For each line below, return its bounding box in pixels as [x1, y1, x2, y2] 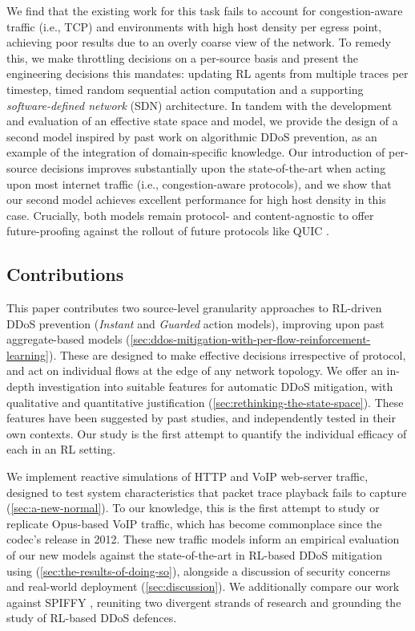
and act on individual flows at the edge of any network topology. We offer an [6, 362, 383, 379]
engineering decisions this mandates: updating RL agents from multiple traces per [6, 65, 409, 82]
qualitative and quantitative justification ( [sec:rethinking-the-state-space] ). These [6, 393, 404, 410]
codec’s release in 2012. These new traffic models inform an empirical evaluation [6, 531, 400, 548]
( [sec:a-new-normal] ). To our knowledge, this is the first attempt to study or [6, 499, 380, 516]
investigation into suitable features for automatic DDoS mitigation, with [38, 378, 393, 395]
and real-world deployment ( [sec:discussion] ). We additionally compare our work [6, 578, 400, 595]
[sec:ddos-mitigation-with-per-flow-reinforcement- [130, 331, 371, 348]
